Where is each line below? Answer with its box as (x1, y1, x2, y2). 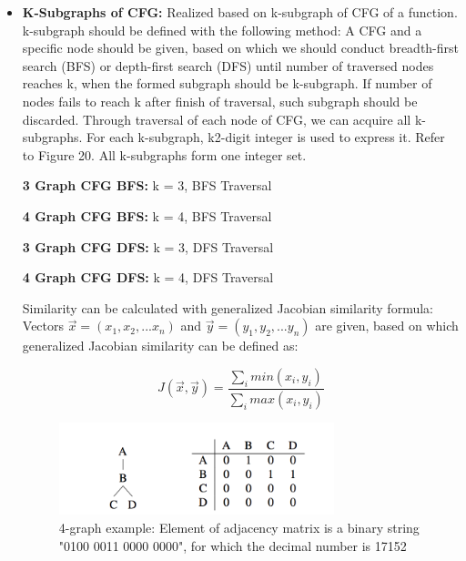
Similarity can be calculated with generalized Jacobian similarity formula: (22, 298, 433, 317)
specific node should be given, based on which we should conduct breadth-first (22, 38, 460, 57)
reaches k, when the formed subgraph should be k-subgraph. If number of (22, 74, 432, 93)
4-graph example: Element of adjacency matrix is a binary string (58, 517, 420, 536)
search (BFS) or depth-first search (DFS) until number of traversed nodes (22, 56, 434, 75)
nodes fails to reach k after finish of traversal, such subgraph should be (22, 91, 418, 110)
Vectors (22, 316, 65, 335)
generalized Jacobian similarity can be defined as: (22, 336, 299, 355)
